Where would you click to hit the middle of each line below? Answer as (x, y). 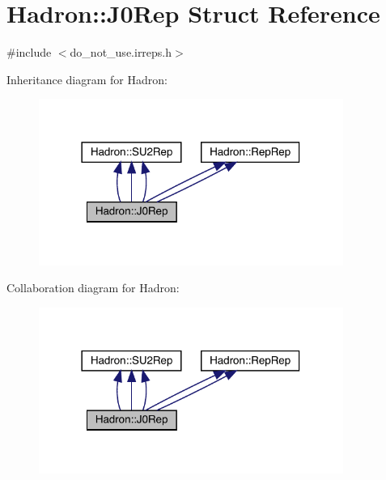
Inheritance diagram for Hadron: (87, 79)
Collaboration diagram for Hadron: (93, 288)
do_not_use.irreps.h (121, 52)
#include (29, 52)
